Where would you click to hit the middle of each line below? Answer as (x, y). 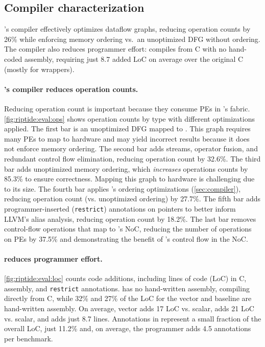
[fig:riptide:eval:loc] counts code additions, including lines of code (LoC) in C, (125, 278)
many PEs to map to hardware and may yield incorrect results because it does (127, 138)
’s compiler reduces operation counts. (71, 89)
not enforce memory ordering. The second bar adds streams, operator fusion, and (131, 148)
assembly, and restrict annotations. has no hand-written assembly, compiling (127, 288)
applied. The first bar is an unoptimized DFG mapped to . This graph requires (127, 129)
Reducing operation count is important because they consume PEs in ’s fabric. (127, 108)
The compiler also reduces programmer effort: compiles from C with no (115, 49)
